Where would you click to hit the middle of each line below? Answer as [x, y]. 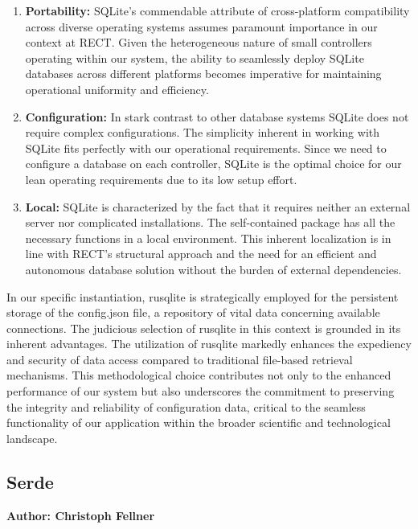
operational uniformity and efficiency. [117, 89]
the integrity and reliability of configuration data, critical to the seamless [186, 406]
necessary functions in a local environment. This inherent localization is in [208, 238]
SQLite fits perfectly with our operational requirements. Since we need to [206, 148]
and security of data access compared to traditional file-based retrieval [180, 359]
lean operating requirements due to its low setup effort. [161, 179]
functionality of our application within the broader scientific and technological [199, 422]
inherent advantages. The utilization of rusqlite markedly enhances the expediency [209, 344]
